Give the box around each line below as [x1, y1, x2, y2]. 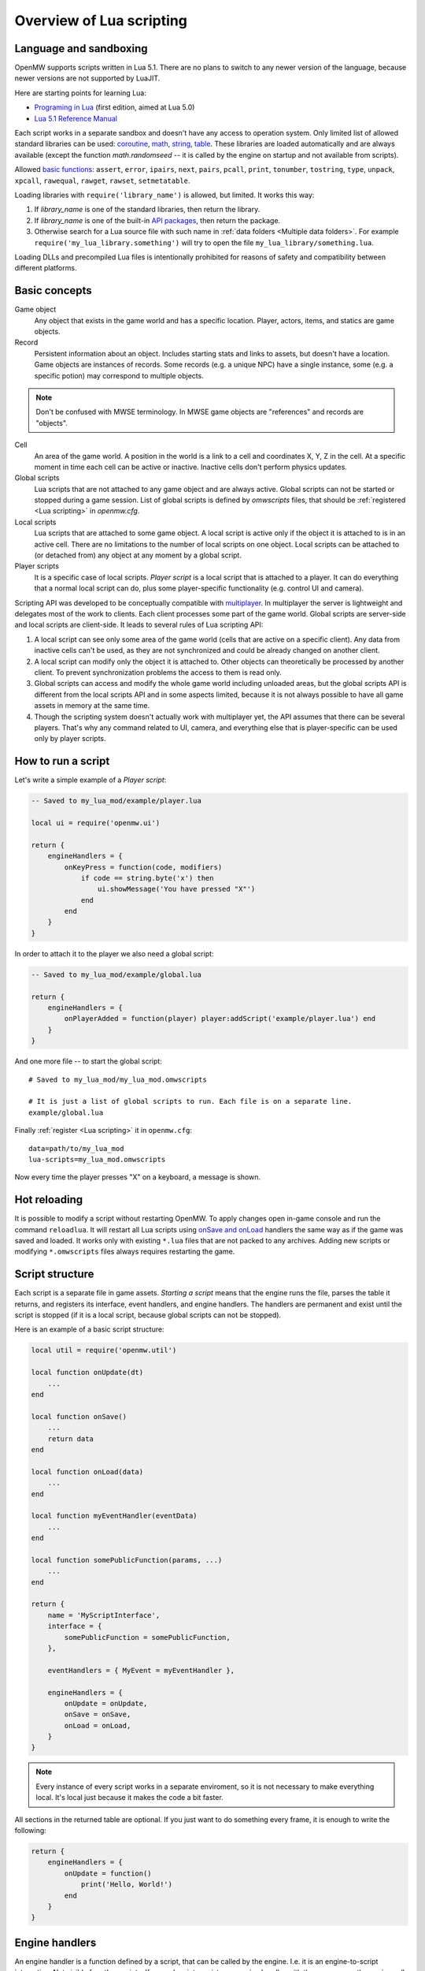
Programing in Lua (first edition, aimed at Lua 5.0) [34, 102, 195, 112]
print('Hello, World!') [80, 1880, 173, 1889]
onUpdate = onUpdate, [64, 1699, 148, 1708]
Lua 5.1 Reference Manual [34, 114, 118, 123]
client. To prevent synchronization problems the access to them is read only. [34, 667, 283, 677]
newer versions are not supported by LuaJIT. [14, 73, 161, 83]
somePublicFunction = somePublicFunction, [64, 1633, 231, 1641]
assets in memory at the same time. [34, 701, 150, 710]
